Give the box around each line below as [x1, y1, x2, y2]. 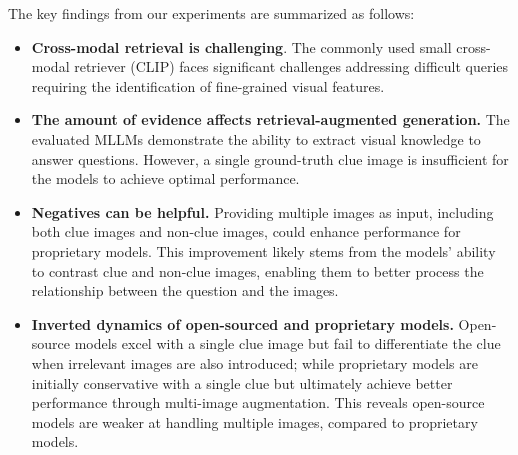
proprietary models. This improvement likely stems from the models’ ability [31, 240, 496, 261]
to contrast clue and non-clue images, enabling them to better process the [31, 260, 484, 281]
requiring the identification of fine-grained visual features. [31, 75, 385, 96]
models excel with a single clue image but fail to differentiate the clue [74, 333, 501, 354]
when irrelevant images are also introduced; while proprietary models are [31, 352, 479, 373]
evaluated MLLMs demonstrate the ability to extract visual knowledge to [31, 128, 481, 149]
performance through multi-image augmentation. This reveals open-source [31, 392, 485, 413]
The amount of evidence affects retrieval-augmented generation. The [31, 109, 510, 130]
